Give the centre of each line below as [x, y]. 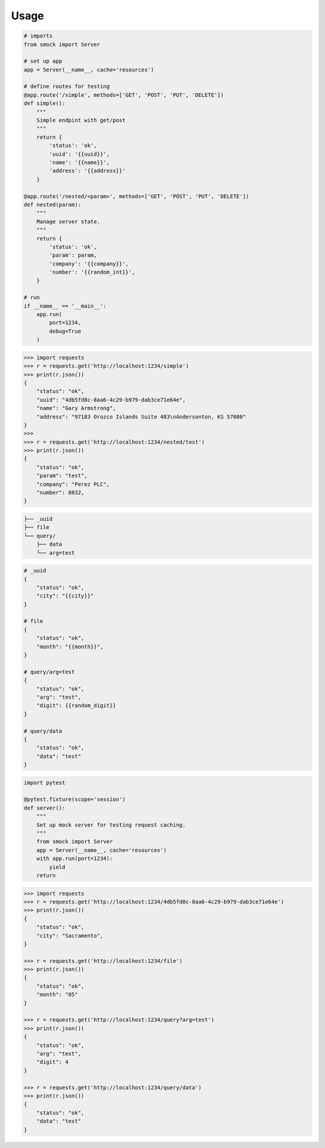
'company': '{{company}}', [89, 263]
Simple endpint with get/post [81, 120]
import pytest [45, 783]
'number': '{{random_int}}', [92, 272]
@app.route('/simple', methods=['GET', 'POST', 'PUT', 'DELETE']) [124, 95]
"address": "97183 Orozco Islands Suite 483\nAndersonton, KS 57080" [141, 417]
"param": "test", [62, 476]
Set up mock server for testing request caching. [111, 825]
